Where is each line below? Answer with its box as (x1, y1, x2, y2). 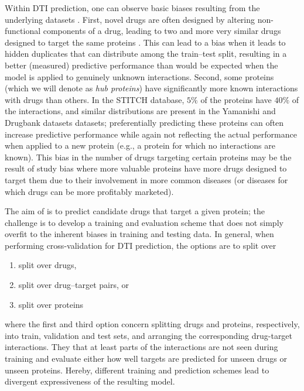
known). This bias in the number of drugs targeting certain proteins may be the (5, 150, 292, 163)
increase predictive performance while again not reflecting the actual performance (5, 128, 297, 140)
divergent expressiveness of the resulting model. (5, 375, 175, 387)
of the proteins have (200, 93, 272, 105)
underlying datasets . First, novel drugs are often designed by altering (5, 13, 255, 25)
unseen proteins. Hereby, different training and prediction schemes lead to (5, 363, 269, 376)
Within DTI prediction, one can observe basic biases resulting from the (5, 2, 260, 13)
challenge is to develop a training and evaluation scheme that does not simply (5, 216, 283, 228)
